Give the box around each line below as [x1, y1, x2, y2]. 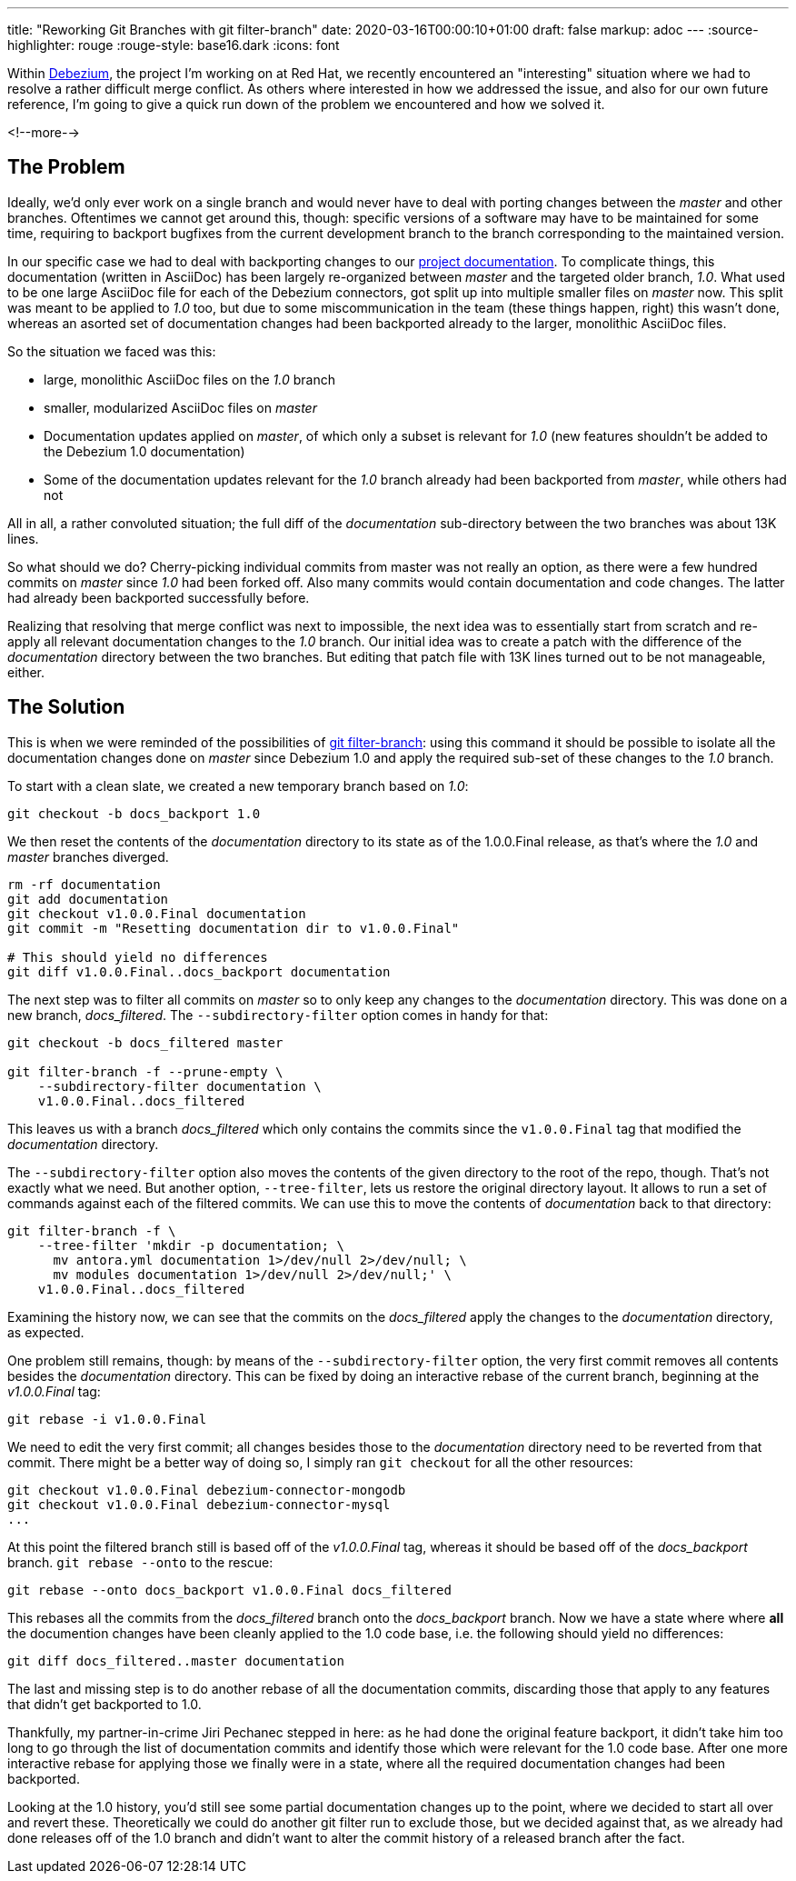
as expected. [7, 1324, 85, 1340]
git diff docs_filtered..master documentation [7, 1653, 344, 1668]
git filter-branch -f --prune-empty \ [7, 1064, 284, 1079]
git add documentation [7, 891, 169, 906]
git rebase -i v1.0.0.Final [7, 1411, 207, 1426]
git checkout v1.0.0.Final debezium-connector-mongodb [7, 1482, 406, 1497]
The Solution [7, 695, 125, 719]
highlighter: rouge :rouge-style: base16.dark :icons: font [7, 37, 340, 53]
